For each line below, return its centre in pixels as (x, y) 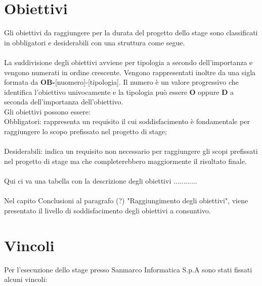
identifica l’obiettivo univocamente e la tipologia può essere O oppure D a (119, 92)
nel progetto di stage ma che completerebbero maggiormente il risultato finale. (125, 161)
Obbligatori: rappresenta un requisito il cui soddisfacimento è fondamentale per (127, 121)
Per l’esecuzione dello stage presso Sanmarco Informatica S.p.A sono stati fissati (128, 269)
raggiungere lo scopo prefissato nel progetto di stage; (86, 131)
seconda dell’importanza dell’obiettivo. (64, 102)
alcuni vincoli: (26, 279)
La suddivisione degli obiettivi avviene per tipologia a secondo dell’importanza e (128, 62)
